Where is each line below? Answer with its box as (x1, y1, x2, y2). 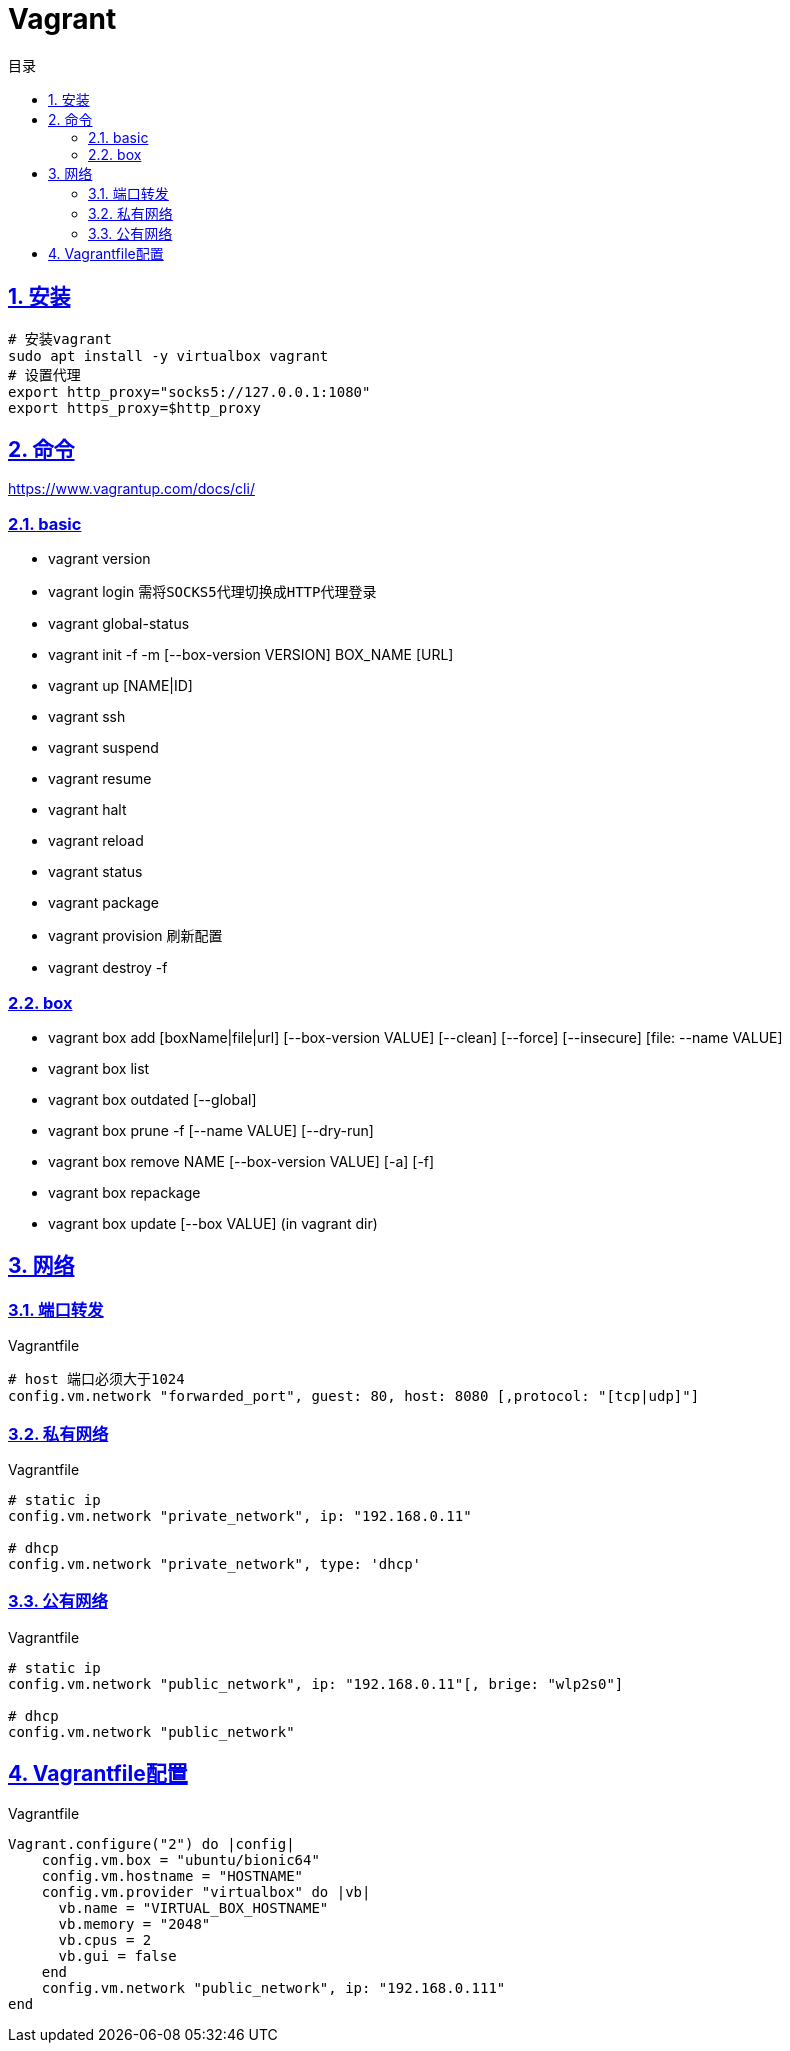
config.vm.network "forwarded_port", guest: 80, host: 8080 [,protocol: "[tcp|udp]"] (8, 1388, 700, 1405)
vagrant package (48, 894, 160, 912)
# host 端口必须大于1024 (8, 1371, 185, 1388)
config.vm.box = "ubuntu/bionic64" (41, 1851, 320, 1868)
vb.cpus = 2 (58, 1931, 152, 1948)
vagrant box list (48, 1059, 150, 1077)
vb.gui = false (58, 1947, 177, 1964)
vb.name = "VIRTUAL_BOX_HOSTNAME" (58, 1899, 329, 1916)
